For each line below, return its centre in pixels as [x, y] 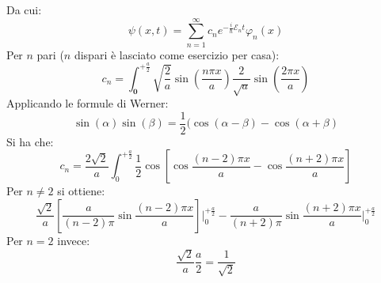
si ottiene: [81, 191]
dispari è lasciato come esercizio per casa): [177, 54]
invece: [74, 240]
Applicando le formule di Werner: [88, 103]
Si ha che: [30, 141]
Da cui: [24, 9]
